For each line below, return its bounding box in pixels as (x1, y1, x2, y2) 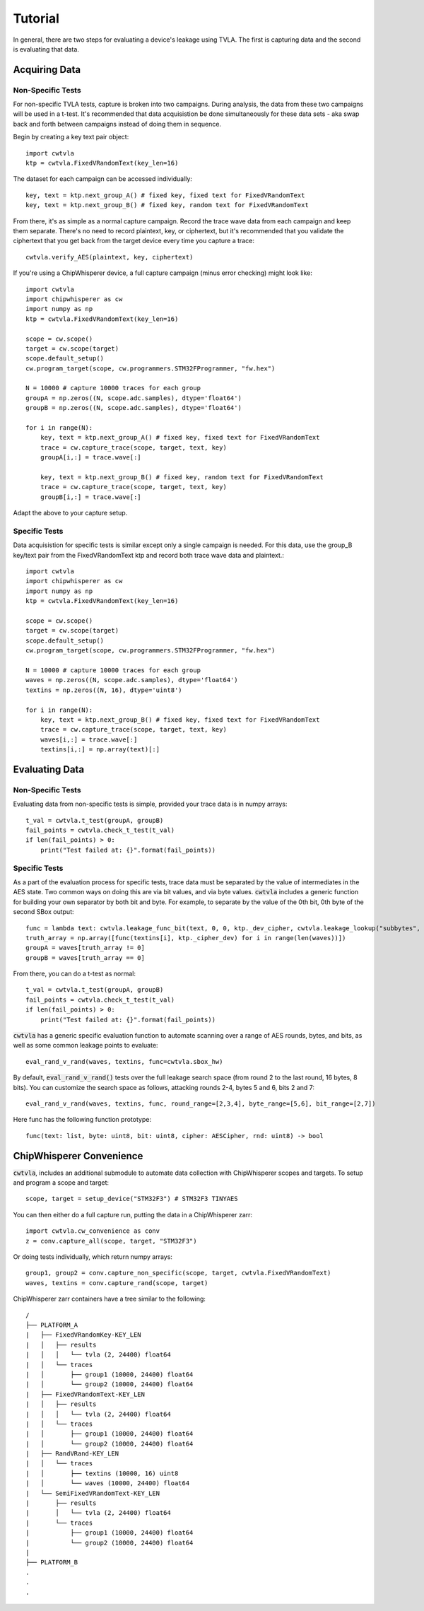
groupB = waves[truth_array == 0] (25, 954, 145, 961)
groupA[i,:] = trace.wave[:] (40, 453, 141, 462)
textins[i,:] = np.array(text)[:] (40, 746, 160, 754)
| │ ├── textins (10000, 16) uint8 (25, 1469, 179, 1477)
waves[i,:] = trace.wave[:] (40, 735, 138, 744)
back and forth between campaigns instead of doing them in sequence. (13, 119, 222, 128)
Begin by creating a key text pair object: (13, 133, 129, 141)
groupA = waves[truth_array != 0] (25, 944, 145, 952)
